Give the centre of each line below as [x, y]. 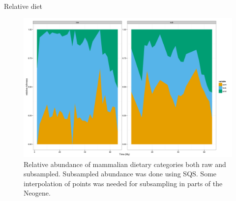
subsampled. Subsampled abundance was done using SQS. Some [120, 174]
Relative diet [23, 6]
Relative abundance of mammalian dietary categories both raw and [125, 164]
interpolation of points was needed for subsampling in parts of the [123, 183]
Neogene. [37, 193]
